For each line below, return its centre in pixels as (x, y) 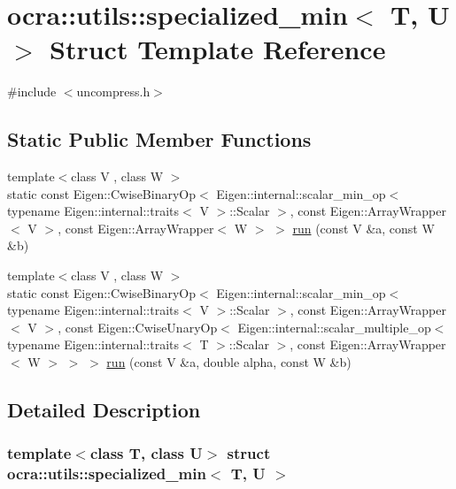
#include (32, 92)
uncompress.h (113, 92)
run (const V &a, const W (363, 228)
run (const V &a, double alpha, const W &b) (229, 362)
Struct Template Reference (218, 49)
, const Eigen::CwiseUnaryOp (138, 327)
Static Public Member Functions (159, 139)
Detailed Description (104, 410)
